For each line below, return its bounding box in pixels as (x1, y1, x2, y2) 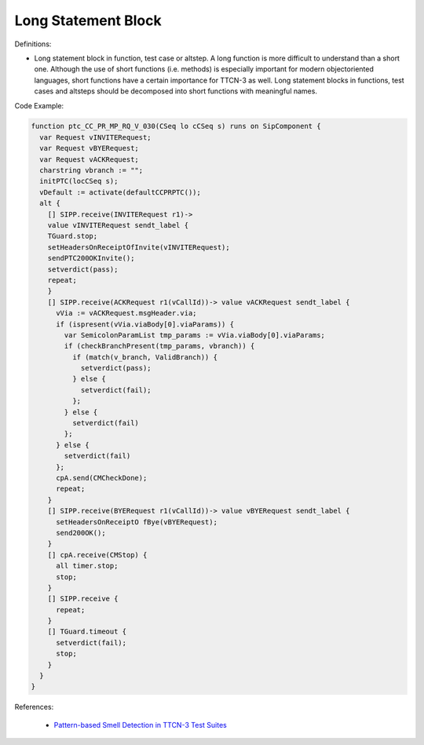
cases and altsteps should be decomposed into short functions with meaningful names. (34, 86, 318, 96)
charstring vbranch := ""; (39, 166, 144, 175)
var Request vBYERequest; (39, 144, 139, 153)
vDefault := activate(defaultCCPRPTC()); (39, 188, 202, 196)
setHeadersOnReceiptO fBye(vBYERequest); (56, 517, 217, 526)
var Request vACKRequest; (39, 155, 139, 164)
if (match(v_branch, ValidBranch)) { (71, 352, 217, 361)
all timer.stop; (56, 561, 119, 571)
